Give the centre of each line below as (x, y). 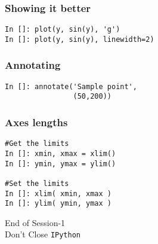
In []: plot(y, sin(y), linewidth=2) (80, 39)
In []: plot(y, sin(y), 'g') (63, 30)
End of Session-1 (35, 222)
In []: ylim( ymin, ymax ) (58, 204)
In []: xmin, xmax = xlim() (61, 153)
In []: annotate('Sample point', (71, 86)
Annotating (33, 65)
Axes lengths (36, 122)
